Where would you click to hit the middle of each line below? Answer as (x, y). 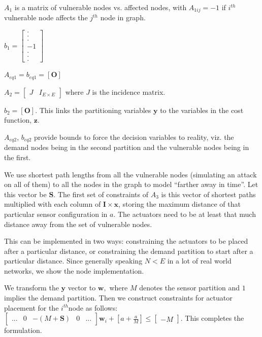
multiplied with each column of (53, 204)
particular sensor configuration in (56, 214)
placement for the (31, 307)
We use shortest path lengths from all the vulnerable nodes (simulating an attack (130, 174)
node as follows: (93, 307)
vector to (82, 288)
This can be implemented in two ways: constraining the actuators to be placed (126, 241)
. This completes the (212, 318)
